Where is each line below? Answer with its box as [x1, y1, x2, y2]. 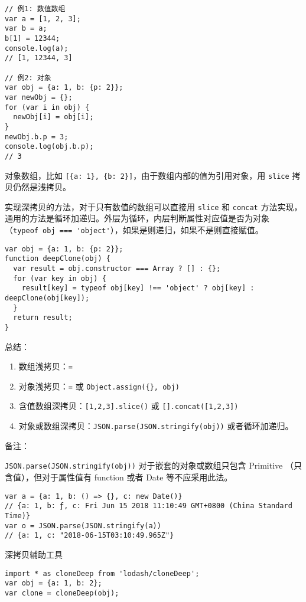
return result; [13, 313, 73, 322]
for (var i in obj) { [5, 103, 90, 112]
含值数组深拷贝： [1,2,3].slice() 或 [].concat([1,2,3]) [18, 400, 239, 412]
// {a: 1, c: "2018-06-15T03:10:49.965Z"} [5, 531, 174, 540]
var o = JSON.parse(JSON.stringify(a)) [5, 521, 161, 530]
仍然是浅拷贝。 [12, 181, 71, 193]
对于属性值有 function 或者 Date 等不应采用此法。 [41, 471, 233, 483]
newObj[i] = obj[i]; [13, 113, 94, 122]
